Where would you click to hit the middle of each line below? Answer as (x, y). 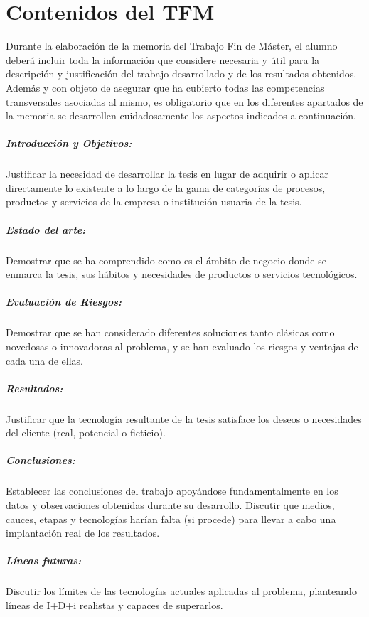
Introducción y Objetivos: (69, 143)
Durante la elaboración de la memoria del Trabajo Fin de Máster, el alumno (172, 46)
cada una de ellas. (44, 360)
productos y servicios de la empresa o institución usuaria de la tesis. (154, 202)
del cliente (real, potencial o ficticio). (86, 433)
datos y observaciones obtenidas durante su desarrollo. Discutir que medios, (170, 505)
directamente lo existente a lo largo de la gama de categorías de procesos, (166, 187)
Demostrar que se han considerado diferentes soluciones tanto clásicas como (170, 332)
